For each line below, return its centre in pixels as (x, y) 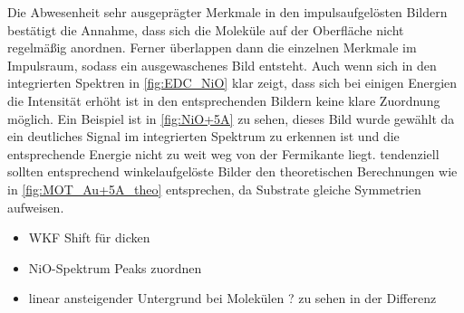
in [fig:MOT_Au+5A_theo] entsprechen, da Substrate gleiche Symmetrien (214, 189)
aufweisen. (36, 207)
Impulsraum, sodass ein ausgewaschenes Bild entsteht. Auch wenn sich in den (222, 65)
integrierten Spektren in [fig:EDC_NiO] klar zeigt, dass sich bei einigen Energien (232, 83)
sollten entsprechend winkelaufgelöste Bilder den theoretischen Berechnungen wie (232, 171)
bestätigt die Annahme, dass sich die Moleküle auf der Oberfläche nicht (206, 29)
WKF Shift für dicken (89, 237)
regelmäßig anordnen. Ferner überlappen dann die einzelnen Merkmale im (212, 47)
